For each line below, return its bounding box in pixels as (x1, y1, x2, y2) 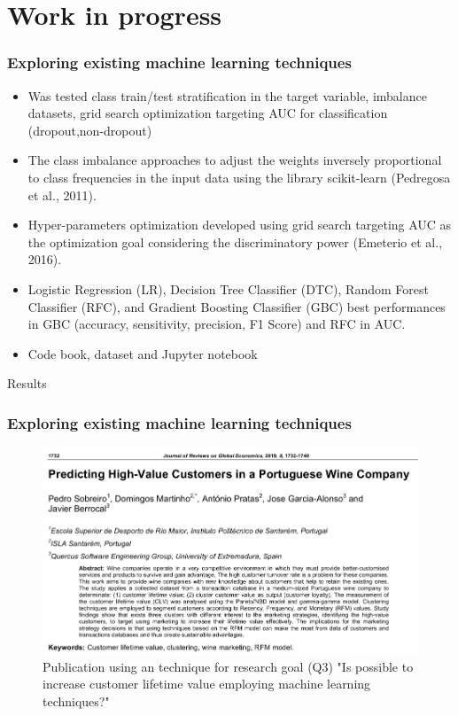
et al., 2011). (27, 185, 97, 204)
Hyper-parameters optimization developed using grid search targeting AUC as (27, 215, 452, 234)
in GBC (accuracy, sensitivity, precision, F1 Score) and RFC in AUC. (27, 315, 406, 333)
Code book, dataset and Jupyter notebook (27, 344, 258, 362)
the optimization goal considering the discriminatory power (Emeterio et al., (27, 232, 443, 251)
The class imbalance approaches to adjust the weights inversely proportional (27, 151, 442, 169)
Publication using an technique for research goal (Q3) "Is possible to (43, 657, 414, 675)
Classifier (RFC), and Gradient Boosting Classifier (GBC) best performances (27, 297, 446, 315)
